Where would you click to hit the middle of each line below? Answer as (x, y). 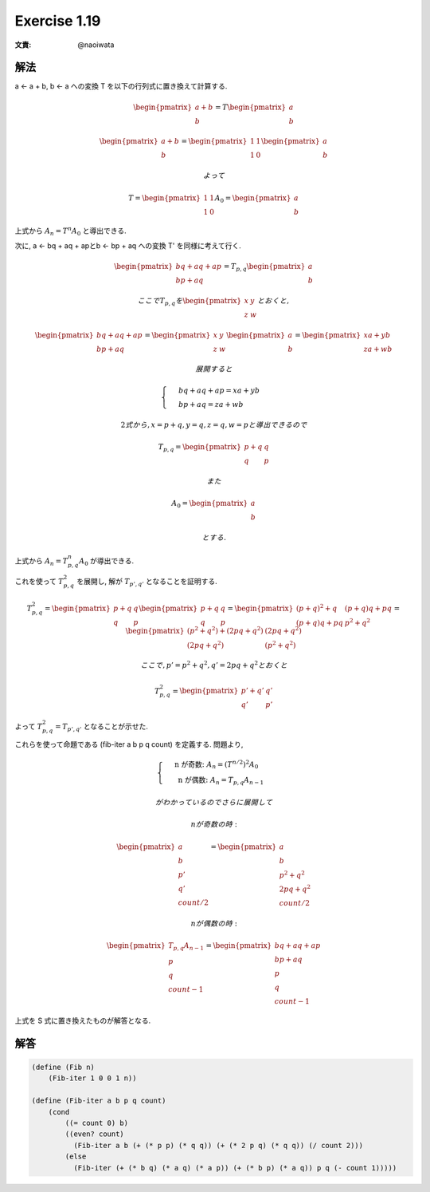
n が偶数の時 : (214, 923)
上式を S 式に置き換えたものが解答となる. (83, 1020)
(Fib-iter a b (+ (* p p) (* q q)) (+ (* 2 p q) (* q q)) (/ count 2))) (218, 1145)
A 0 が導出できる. (107, 562)
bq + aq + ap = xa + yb (219, 390)
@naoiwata (96, 45)
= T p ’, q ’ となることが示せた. (102, 728)
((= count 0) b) (97, 1123)
